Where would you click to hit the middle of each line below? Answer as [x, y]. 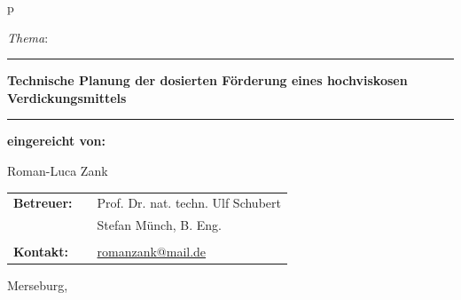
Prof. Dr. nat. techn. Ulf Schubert [189, 203]
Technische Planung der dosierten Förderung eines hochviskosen [207, 80]
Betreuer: [43, 203]
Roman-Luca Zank [58, 170]
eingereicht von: [57, 141]
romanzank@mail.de [152, 252]
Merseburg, [38, 285]
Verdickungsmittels [67, 97]
